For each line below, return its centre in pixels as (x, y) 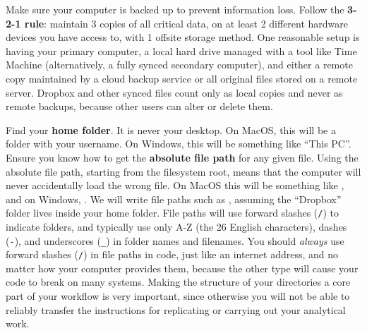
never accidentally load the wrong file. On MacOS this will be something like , (175, 185)
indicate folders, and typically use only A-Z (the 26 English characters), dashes (176, 226)
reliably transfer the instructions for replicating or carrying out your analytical (176, 309)
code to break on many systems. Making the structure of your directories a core (178, 282)
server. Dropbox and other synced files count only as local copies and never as (174, 92)
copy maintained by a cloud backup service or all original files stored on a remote (182, 78)
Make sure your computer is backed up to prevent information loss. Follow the (175, 9)
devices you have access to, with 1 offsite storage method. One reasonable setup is (183, 37)
